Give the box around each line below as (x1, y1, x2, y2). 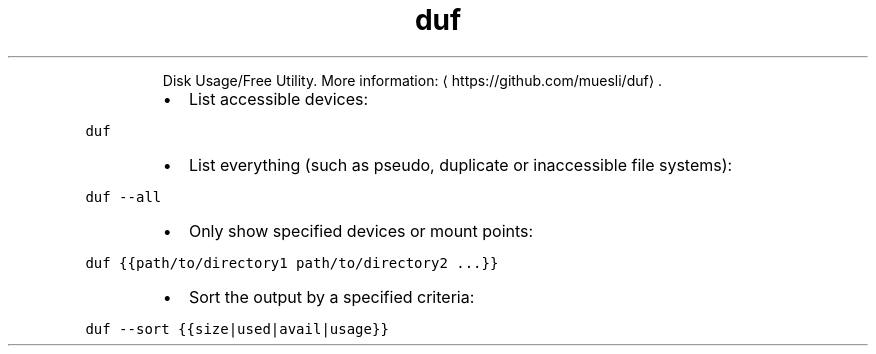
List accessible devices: (188, 88, 369, 109)
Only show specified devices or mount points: (188, 220, 534, 241)
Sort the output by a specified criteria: (188, 286, 475, 307)
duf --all (85, 188, 162, 205)
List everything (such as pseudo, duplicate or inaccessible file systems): (188, 154, 733, 175)
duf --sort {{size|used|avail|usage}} (85, 320, 389, 337)
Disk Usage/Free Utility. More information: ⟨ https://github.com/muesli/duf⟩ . (162, 71, 663, 89)
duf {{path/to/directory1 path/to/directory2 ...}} (85, 254, 499, 271)
